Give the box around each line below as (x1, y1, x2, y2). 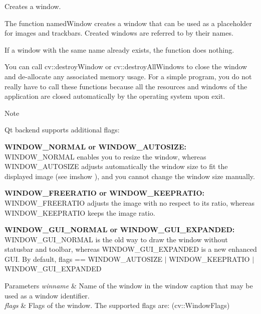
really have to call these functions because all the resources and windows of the (5, 81, 247, 91)
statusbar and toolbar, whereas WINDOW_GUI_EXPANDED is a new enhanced (5, 244, 257, 254)
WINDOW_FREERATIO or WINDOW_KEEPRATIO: (5, 188, 204, 198)
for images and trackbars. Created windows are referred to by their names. (5, 28, 233, 38)
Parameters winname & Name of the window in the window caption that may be (5, 280, 253, 291)
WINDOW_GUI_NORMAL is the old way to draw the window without (5, 234, 228, 244)
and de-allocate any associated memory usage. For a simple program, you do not (5, 71, 252, 81)
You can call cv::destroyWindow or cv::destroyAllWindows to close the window (5, 61, 247, 72)
